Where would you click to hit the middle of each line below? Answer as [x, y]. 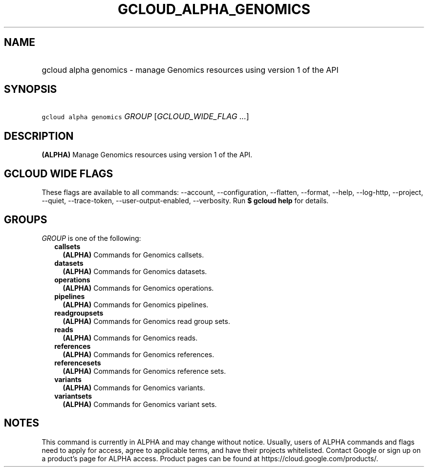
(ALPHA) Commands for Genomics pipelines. [136, 304]
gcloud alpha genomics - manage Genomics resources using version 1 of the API [190, 70]
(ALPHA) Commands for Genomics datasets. [135, 271]
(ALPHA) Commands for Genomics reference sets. [144, 371]
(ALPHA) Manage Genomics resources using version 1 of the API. [147, 155]
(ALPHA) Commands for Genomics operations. [138, 288]
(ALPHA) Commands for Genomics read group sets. [146, 321]
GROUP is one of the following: [91, 238]
